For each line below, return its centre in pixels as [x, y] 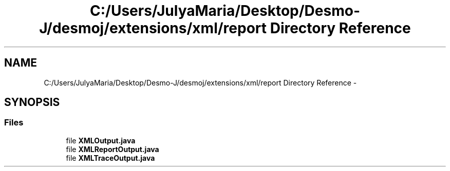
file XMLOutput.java [101, 140]
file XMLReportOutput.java [113, 149]
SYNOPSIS [32, 102]
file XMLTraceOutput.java [110, 158]
